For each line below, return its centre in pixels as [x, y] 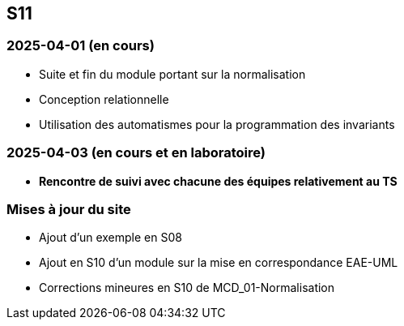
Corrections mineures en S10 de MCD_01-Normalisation [187, 288]
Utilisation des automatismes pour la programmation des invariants [217, 124]
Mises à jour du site [69, 209]
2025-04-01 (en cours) [81, 46]
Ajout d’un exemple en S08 [111, 238]
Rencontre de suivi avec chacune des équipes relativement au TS [218, 181]
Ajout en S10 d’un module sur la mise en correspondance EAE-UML [219, 263]
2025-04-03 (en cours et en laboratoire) [136, 153]
